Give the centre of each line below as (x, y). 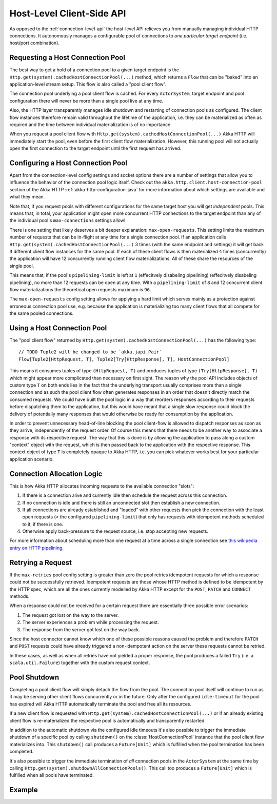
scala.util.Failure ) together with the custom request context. (80, 663)
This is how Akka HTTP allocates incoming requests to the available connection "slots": (102, 486)
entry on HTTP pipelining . (37, 548)
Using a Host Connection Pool (58, 328)
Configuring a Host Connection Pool (68, 163)
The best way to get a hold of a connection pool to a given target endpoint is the (94, 70)
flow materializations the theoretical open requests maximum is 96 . (80, 289)
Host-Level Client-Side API (68, 13)
